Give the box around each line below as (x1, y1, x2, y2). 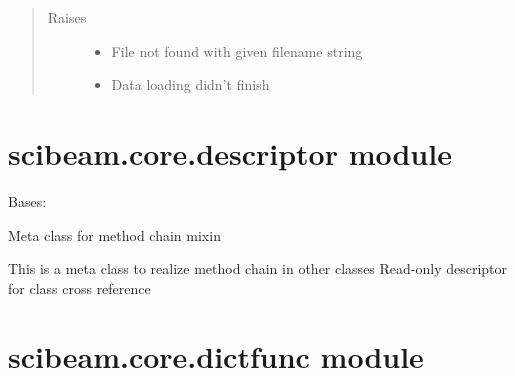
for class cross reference (8, 277, 151, 298)
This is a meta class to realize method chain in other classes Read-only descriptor (8, 258, 508, 279)
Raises (47, 7, 87, 27)
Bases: (8, 190, 47, 211)
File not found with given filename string (111, 40, 363, 61)
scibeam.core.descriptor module (8, 132, 452, 173)
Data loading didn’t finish (111, 74, 270, 95)
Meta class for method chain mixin (8, 224, 221, 245)
